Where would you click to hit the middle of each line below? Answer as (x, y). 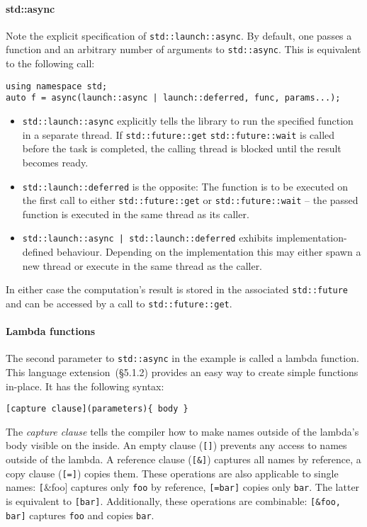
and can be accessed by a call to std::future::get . (119, 303)
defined (38, 252)
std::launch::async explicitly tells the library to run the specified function (188, 121)
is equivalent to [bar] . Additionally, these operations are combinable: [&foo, (174, 501)
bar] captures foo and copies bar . (80, 515)
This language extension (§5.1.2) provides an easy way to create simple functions (182, 372)
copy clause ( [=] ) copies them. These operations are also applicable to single (172, 473)
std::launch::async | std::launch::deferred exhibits (148, 238)
